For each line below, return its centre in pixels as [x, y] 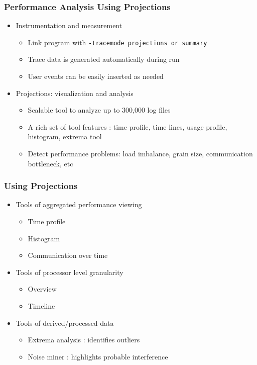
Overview [42, 289]
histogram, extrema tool [65, 136]
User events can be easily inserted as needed [96, 76]
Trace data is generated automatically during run [104, 59]
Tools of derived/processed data [65, 323]
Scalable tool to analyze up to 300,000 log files [99, 110]
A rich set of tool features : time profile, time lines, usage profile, [127, 126]
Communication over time [68, 255]
